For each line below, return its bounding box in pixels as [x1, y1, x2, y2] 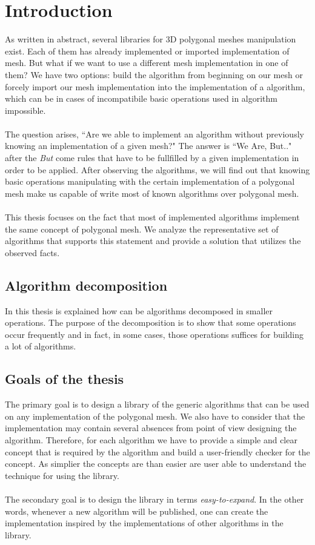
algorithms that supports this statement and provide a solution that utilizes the [5, 234, 301, 247]
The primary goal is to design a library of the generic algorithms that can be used [5, 398, 310, 411]
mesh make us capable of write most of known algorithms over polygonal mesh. [5, 187, 299, 199]
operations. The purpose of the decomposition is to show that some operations [5, 316, 296, 329]
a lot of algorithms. [5, 340, 76, 352]
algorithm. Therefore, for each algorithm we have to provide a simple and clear [5, 433, 297, 446]
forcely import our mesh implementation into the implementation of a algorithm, [5, 80, 305, 93]
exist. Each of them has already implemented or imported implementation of [5, 44, 290, 57]
